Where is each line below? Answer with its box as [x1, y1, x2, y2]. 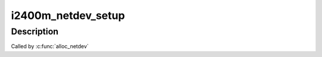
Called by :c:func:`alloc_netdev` [11, 43, 89, 50]
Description [11, 26, 59, 37]
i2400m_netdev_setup [11, 9, 125, 22]
